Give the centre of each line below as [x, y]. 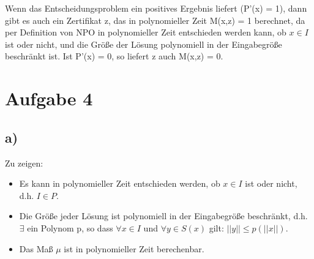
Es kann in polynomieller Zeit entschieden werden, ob [120, 183]
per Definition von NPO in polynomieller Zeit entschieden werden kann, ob [146, 32]
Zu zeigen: [24, 163]
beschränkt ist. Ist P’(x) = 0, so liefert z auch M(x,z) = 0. [114, 56]
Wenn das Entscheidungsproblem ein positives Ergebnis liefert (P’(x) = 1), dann [156, 8]
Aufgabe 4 [49, 98]
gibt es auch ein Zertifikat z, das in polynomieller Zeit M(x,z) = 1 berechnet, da [155, 20]
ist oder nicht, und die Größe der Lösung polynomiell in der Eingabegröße [144, 44]
